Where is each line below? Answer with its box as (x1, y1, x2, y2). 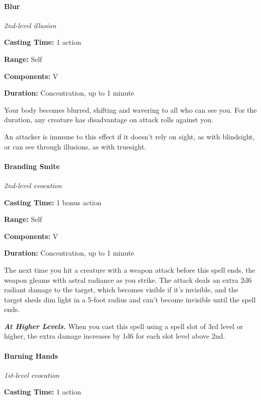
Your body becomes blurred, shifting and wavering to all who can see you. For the (4, 104, 257, 115)
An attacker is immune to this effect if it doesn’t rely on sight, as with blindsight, (4, 131, 255, 141)
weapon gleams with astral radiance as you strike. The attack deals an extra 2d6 (4, 274, 252, 285)
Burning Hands (4, 350, 58, 361)
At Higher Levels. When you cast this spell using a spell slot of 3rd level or (4, 321, 243, 331)
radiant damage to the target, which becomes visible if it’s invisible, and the (4, 284, 238, 295)
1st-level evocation (4, 369, 60, 380)
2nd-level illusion (4, 20, 56, 30)
